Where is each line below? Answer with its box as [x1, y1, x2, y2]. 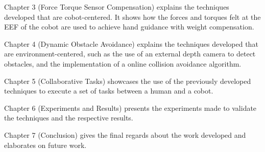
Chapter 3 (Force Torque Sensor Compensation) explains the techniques [4, 2, 229, 12]
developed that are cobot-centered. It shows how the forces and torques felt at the [4, 11, 261, 22]
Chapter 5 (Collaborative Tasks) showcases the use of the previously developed [4, 75, 251, 86]
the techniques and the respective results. [4, 112, 133, 123]
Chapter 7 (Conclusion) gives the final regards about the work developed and [4, 129, 246, 140]
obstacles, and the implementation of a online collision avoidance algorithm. [4, 58, 242, 69]
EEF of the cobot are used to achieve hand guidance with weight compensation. [4, 21, 254, 32]
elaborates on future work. [4, 139, 87, 150]
